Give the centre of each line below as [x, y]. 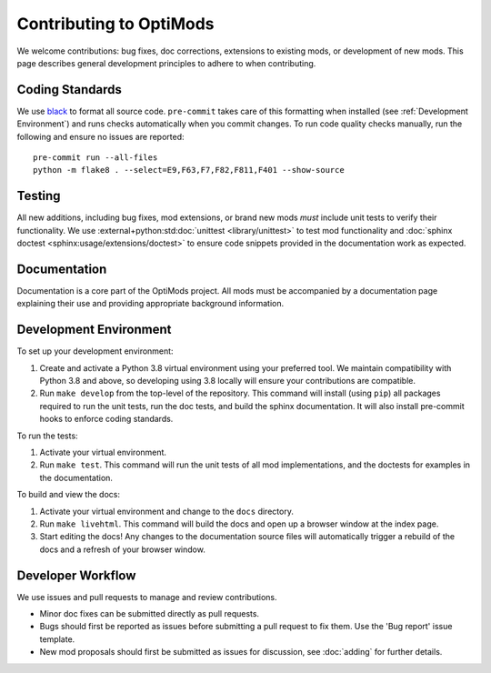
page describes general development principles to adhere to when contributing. [166, 63]
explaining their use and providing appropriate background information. [150, 304]
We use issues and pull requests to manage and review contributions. [147, 597]
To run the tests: [47, 436]
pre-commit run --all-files [95, 158]
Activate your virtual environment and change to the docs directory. [167, 511]
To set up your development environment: [95, 351]
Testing [39, 196]
